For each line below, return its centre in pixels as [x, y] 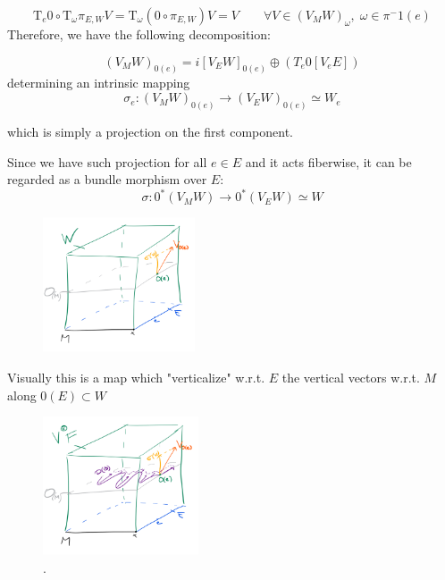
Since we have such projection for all [107, 161]
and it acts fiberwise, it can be [328, 161]
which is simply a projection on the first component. [150, 131]
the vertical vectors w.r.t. [351, 377]
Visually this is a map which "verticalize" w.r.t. [136, 377]
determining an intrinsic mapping [99, 83]
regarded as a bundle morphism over [107, 179]
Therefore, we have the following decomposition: [139, 34]
